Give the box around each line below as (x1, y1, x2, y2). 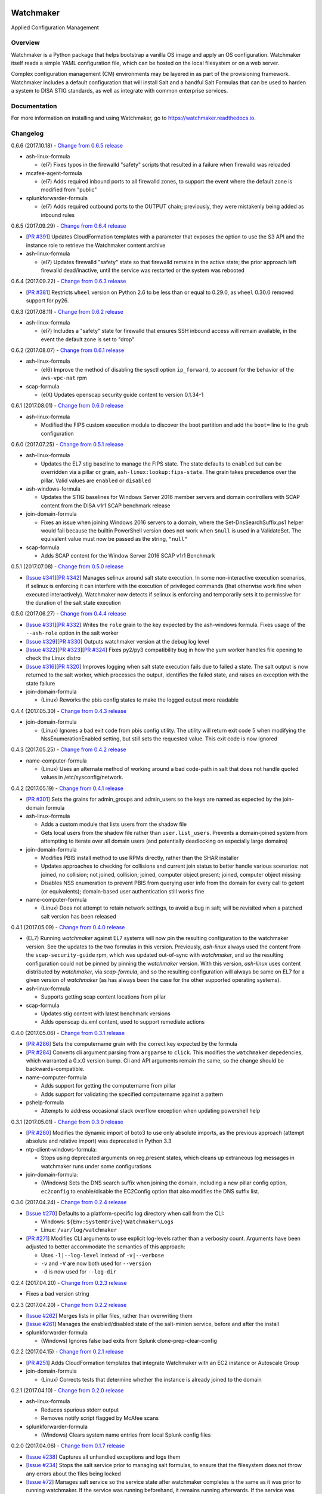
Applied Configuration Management (11, 24, 99, 31)
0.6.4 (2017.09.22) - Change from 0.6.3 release (11, 278, 126, 285)
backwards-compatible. (26, 1066, 85, 1073)
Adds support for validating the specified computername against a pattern (41, 1091, 224, 1098)
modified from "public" (41, 186, 97, 194)
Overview (11, 39, 40, 47)
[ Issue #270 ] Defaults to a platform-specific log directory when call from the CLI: (26, 1210, 225, 1217)
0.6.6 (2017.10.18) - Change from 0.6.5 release (11, 142, 123, 149)
